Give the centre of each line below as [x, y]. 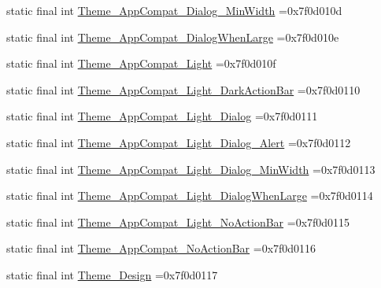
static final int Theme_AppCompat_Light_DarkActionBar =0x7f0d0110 [183, 89]
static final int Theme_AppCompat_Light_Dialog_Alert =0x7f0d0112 [179, 142]
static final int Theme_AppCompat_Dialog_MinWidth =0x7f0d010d [174, 10]
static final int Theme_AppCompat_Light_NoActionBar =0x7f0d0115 [178, 222]
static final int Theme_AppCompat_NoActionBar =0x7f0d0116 [161, 248]
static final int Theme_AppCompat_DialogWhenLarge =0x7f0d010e [173, 37]
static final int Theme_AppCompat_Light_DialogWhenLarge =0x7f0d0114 [190, 196]
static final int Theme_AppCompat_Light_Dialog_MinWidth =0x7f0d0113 [191, 169]
